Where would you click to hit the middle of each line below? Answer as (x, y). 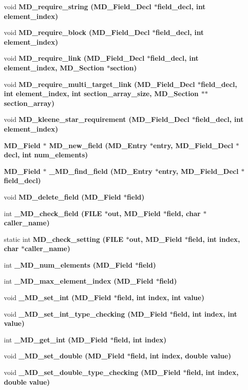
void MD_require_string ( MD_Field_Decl (78, 6)
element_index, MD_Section (54, 67)
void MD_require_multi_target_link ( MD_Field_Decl (99, 84)
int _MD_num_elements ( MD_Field (68, 264)
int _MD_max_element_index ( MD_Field (79, 281)
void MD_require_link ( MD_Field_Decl (74, 58)
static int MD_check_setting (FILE (64, 239)
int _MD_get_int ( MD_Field (56, 339)
